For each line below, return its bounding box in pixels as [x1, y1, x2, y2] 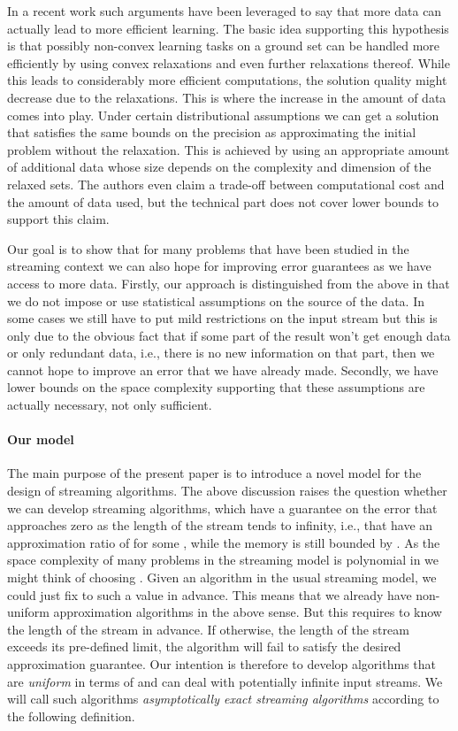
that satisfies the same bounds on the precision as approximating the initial [7, 123, 416, 142]
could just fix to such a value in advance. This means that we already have [7, 585, 412, 604]
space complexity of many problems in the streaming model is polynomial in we [7, 550, 439, 569]
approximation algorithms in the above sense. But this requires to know [53, 603, 442, 621]
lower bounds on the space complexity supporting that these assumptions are [7, 378, 425, 396]
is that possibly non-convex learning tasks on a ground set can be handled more [7, 36, 440, 55]
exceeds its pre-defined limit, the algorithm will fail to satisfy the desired [7, 637, 401, 656]
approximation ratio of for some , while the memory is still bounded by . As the [7, 533, 440, 551]
